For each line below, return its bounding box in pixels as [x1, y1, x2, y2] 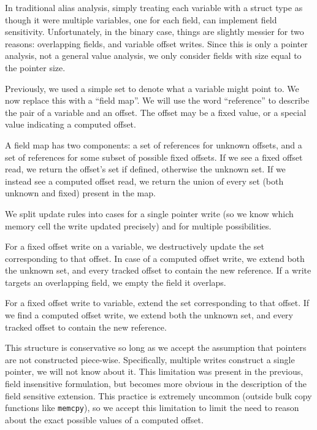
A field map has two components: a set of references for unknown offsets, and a [5, 138, 302, 151]
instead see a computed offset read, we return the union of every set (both [5, 174, 284, 187]
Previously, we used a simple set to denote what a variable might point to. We [5, 82, 299, 94]
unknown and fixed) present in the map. [5, 186, 156, 199]
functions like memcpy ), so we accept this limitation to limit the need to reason [5, 401, 299, 414]
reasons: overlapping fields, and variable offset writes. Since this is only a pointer [5, 37, 308, 50]
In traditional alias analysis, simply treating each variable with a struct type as [5, 1, 303, 13]
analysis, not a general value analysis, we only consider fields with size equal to [5, 49, 302, 62]
